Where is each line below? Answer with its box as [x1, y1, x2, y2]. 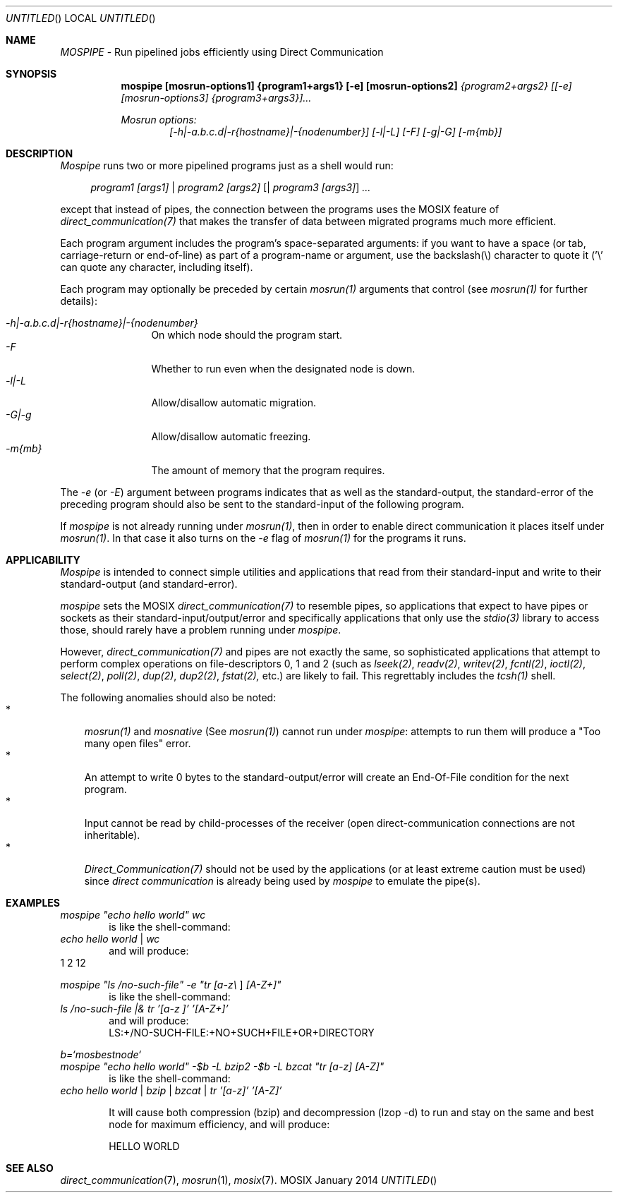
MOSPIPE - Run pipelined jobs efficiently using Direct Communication [60, 46, 384, 58]
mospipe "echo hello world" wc [60, 909, 206, 921]
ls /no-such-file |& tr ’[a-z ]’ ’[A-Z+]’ [60, 1003, 229, 1015]
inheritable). [84, 829, 140, 841]
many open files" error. [84, 737, 191, 749]
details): [60, 295, 97, 307]
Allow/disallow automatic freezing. [151, 430, 311, 442]
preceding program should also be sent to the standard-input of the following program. [60, 498, 464, 510]
